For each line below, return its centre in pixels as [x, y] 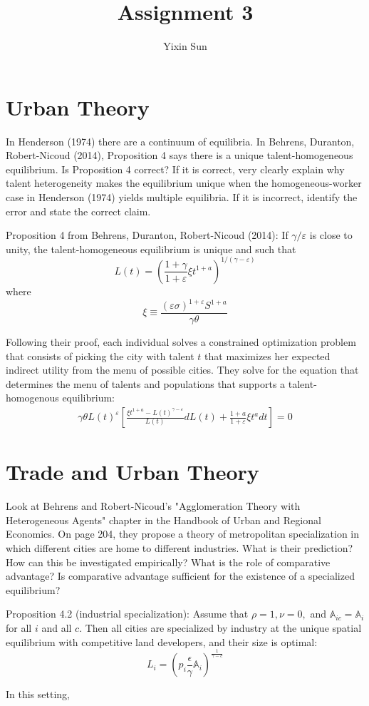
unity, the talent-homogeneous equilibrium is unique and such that [151, 249]
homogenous [32, 398]
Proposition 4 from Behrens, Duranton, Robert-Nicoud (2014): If [147, 235]
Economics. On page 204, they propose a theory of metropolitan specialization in [183, 534]
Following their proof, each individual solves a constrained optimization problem [181, 342]
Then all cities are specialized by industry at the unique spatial [223, 627]
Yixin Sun [185, 46]
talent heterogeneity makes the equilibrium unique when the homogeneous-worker [184, 183]
